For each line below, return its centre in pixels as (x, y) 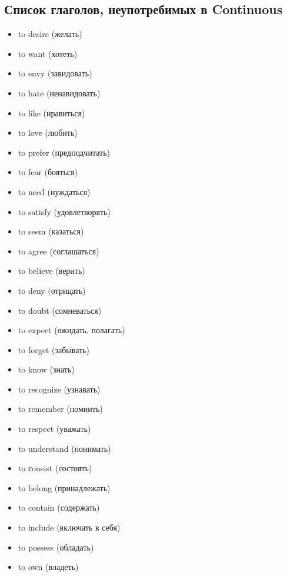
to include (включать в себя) (69, 527)
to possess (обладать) (56, 547)
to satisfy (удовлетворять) (64, 211)
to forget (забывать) (54, 349)
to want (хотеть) (48, 53)
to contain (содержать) (59, 507)
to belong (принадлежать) (64, 487)
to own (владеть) (48, 567)
